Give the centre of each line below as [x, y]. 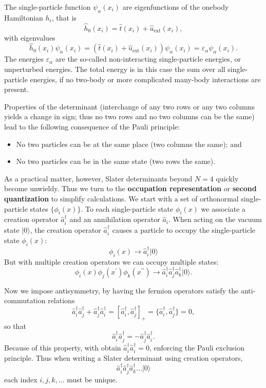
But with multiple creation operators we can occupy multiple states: [111, 261]
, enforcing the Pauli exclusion [197, 347]
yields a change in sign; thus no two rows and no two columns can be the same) [129, 116]
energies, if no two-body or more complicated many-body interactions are [145, 79]
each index [21, 379]
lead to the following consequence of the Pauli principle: [92, 126]
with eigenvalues [30, 37]
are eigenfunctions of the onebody [176, 7]
